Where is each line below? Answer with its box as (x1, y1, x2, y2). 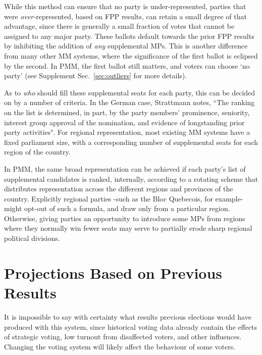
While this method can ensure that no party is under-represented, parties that (4, 1, 246, 11)
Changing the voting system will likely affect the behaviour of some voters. (4, 341, 236, 351)
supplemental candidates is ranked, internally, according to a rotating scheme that (4, 173, 258, 184)
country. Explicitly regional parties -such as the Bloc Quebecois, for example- (4, 193, 243, 204)
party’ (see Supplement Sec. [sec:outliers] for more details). (4, 70, 187, 81)
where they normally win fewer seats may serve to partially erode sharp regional (4, 223, 252, 233)
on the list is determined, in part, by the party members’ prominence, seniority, (4, 107, 250, 117)
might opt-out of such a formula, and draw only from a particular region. (4, 203, 230, 214)
